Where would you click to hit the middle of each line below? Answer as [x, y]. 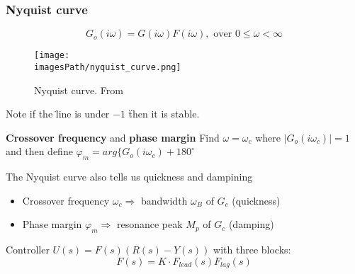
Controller [28, 250]
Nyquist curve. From [79, 90]
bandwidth [164, 200]
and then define [39, 151]
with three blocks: [252, 250]
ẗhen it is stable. [164, 114]
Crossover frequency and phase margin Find [113, 137]
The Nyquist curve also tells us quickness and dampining [129, 177]
